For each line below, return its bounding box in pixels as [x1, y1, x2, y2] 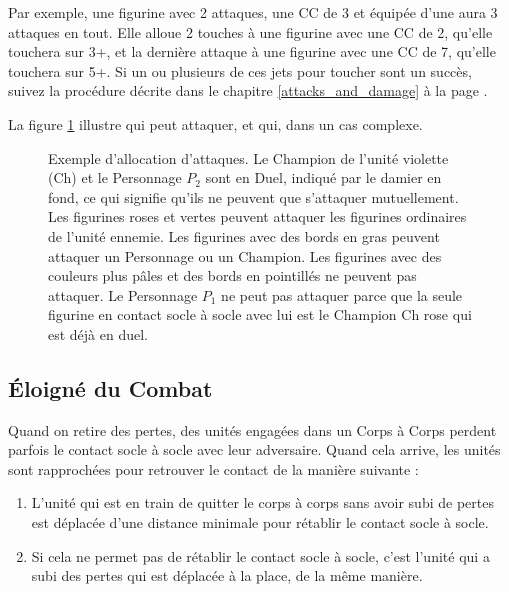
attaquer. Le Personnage [48, 284, 198, 305]
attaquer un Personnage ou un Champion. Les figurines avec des [48, 245, 442, 266]
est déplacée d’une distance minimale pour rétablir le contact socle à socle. [31, 512, 489, 533]
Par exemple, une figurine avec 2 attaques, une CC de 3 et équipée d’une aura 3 [8, 2, 498, 22]
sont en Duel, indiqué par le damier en [205, 167, 442, 188]
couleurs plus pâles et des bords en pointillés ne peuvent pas [48, 265, 417, 286]
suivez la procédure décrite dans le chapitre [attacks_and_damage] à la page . [8, 80, 488, 101]
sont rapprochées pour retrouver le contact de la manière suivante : [8, 458, 419, 479]
